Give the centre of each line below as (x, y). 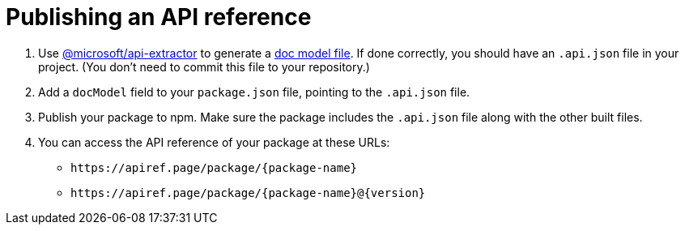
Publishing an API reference (159, 17)
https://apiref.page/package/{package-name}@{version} (248, 192)
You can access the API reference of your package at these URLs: (214, 142)
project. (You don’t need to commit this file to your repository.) (204, 66)
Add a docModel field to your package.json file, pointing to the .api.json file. (254, 92)
